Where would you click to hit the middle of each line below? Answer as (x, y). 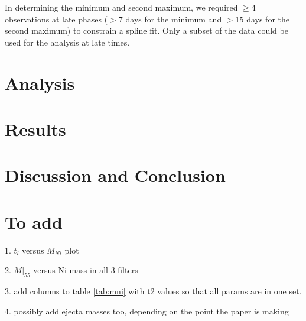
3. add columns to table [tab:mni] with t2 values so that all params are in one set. (153, 291)
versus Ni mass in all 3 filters (86, 270)
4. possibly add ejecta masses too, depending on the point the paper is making (147, 311)
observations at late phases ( (56, 19)
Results (35, 129)
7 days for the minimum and (170, 19)
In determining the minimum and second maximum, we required (121, 7)
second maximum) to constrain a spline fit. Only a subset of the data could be (147, 30)
